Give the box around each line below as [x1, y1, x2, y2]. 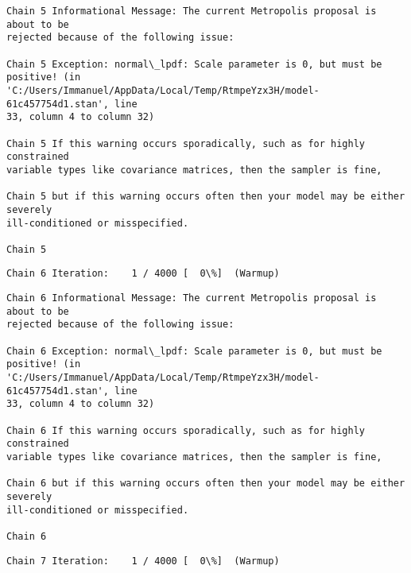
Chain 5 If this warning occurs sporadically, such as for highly [6, 137, 366, 149]
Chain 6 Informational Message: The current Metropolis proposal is [6, 292, 377, 304]
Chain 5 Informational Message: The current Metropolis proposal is [6, 6, 377, 17]
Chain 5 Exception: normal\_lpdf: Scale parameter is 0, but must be [6, 58, 382, 70]
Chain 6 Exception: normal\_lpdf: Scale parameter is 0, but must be [6, 345, 382, 357]
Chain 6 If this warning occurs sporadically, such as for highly [6, 424, 366, 436]
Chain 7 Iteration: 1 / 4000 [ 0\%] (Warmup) [6, 555, 280, 567]
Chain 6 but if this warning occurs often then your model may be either [6, 478, 405, 490]
